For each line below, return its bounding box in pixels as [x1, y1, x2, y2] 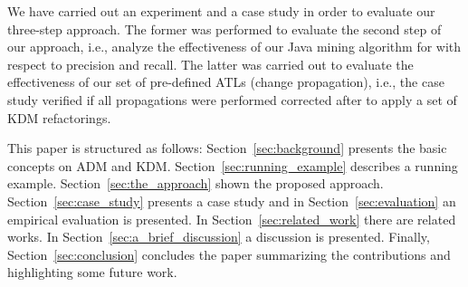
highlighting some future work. [7, 263, 177, 282]
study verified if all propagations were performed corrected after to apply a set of [7, 90, 457, 109]
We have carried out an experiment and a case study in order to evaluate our [7, 2, 435, 20]
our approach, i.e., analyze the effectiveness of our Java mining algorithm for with [7, 37, 462, 56]
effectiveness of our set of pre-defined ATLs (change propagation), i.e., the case [7, 72, 444, 91]
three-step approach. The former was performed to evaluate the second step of [7, 19, 442, 38]
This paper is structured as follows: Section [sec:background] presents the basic [7, 139, 447, 158]
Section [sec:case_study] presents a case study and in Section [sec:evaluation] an [7, 191, 456, 210]
